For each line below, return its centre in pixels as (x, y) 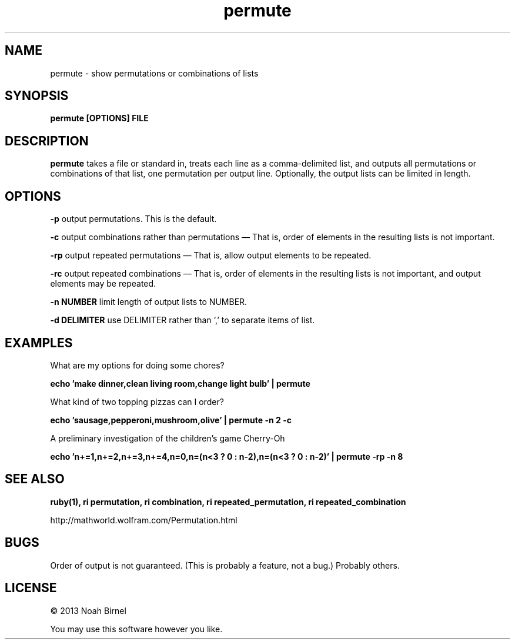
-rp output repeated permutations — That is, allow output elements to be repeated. (211, 255)
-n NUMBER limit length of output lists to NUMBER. (149, 302)
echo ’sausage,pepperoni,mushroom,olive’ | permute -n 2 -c (171, 420)
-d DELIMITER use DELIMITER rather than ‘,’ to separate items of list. (183, 320)
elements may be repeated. (103, 284)
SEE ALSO (35, 479)
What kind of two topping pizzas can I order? (137, 401)
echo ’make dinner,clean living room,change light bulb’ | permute (180, 383)
